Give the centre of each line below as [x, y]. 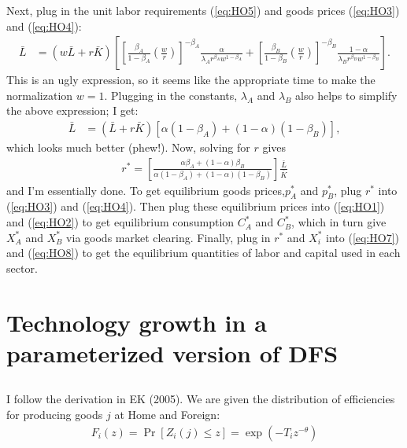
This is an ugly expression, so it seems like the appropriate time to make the [191, 80]
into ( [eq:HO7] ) [363, 237]
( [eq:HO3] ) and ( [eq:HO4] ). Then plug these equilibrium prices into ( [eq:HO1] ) [196, 206]
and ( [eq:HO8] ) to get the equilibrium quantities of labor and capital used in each [203, 253]
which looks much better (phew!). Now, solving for [128, 147]
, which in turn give [339, 222]
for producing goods [55, 414]
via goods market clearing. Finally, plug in [168, 237]
